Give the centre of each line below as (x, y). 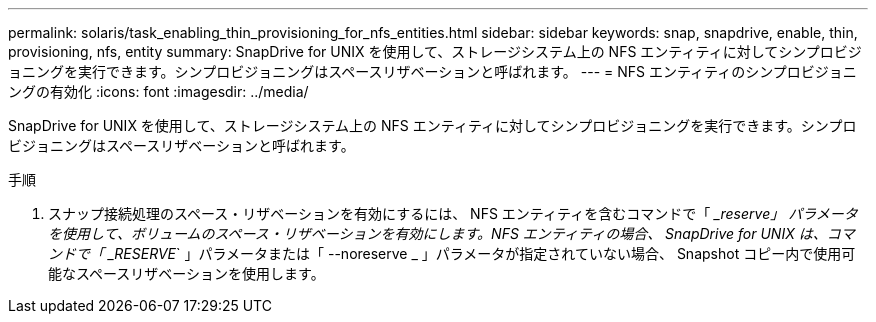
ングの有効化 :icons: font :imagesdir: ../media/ (158, 91)
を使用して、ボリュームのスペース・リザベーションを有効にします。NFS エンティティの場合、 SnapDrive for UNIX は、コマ (451, 233)
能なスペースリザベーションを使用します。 (186, 273)
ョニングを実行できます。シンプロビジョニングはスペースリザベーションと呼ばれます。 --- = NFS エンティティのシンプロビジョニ (432, 71)
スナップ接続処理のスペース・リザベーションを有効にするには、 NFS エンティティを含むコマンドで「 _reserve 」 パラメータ (453, 213)
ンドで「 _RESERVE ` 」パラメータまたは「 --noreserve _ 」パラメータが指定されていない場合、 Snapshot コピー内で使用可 (452, 253)
